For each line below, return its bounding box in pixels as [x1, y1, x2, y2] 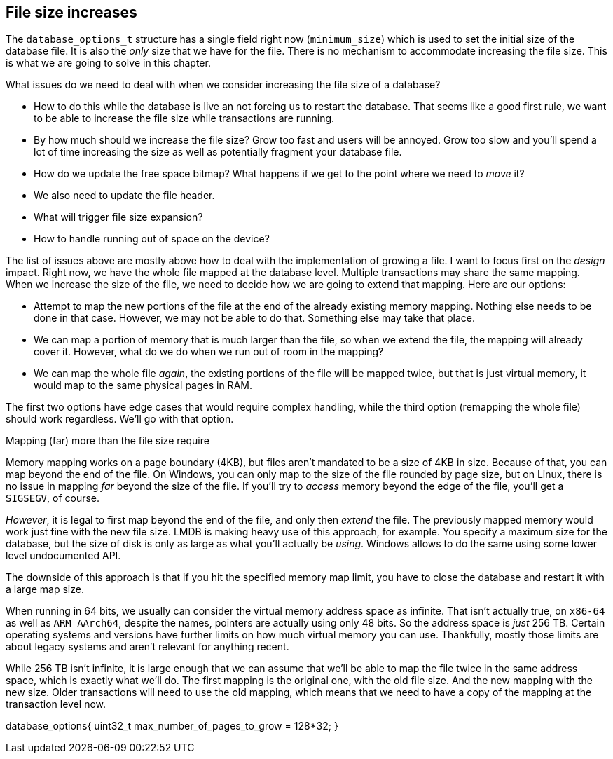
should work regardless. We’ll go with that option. [6, 413, 234, 425]
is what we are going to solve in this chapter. [6, 57, 211, 69]
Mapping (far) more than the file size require [6, 435, 209, 447]
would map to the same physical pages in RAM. [34, 379, 252, 392]
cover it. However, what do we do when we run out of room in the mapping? [34, 346, 384, 358]
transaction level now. [6, 698, 106, 711]
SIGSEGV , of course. [6, 492, 100, 505]
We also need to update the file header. [34, 189, 215, 202]
